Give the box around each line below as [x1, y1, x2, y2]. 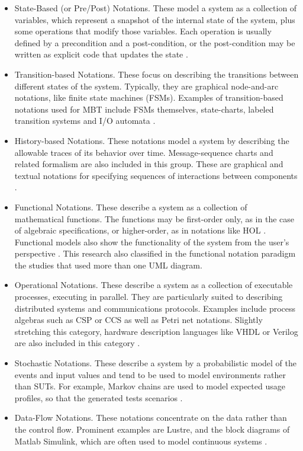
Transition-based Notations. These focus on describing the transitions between [14, 68, 299, 80]
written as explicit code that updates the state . [14, 48, 188, 60]
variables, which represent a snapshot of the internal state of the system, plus [14, 13, 295, 25]
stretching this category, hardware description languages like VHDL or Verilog [14, 325, 298, 337]
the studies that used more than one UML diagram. [14, 258, 202, 271]
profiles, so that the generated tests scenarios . [14, 391, 183, 404]
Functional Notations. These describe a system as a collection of [14, 200, 247, 213]
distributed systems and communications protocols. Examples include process [14, 302, 296, 314]
